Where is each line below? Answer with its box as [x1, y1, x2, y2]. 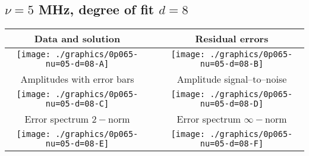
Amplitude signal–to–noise [176, 72, 287, 86]
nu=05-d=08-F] [200, 139, 264, 149]
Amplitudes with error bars [20, 72, 134, 86]
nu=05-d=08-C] [45, 99, 109, 109]
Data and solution [34, 32, 121, 46]
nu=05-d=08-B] [200, 59, 264, 69]
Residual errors [195, 32, 269, 46]
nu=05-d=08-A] [45, 59, 109, 69]
